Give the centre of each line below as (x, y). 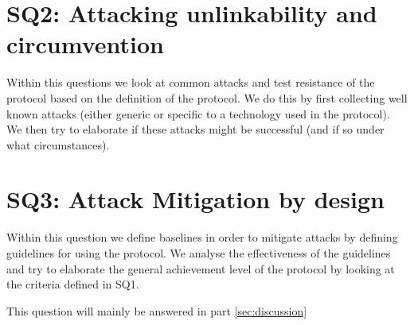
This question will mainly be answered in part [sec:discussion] (157, 310)
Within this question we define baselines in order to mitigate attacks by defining (202, 237)
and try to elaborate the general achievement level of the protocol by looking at (201, 268)
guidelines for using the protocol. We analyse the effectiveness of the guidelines (199, 253)
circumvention (85, 44)
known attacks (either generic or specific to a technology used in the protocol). (198, 113)
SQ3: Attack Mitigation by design (195, 199)
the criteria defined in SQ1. (73, 284)
